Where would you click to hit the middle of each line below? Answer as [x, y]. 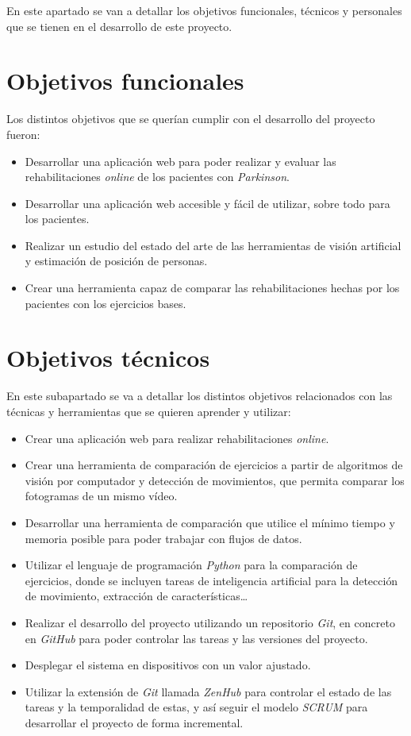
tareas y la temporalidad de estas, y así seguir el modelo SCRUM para [196, 707]
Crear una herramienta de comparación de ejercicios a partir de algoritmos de [214, 465]
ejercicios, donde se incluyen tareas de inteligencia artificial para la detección [211, 580]
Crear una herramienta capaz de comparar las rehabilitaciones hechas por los [212, 288]
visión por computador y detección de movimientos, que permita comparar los [215, 480]
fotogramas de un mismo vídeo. [101, 496]
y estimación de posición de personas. [116, 261]
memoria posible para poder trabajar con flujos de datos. [163, 538]
